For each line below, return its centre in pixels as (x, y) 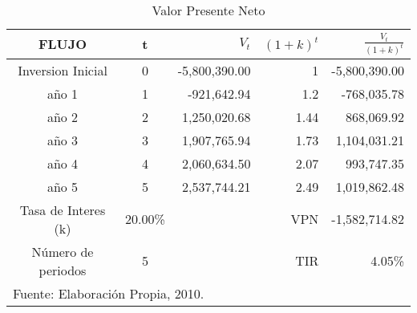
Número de (63, 251)
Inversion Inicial (63, 70)
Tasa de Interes (63, 209)
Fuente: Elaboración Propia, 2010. (109, 293)
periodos (63, 270)
